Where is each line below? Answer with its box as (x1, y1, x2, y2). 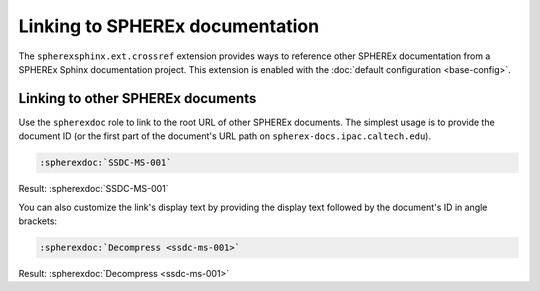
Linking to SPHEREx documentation (18, 15, 320, 37)
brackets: (18, 215, 58, 227)
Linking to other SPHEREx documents (18, 90, 257, 107)
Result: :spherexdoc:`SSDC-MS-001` (18, 183, 169, 195)
